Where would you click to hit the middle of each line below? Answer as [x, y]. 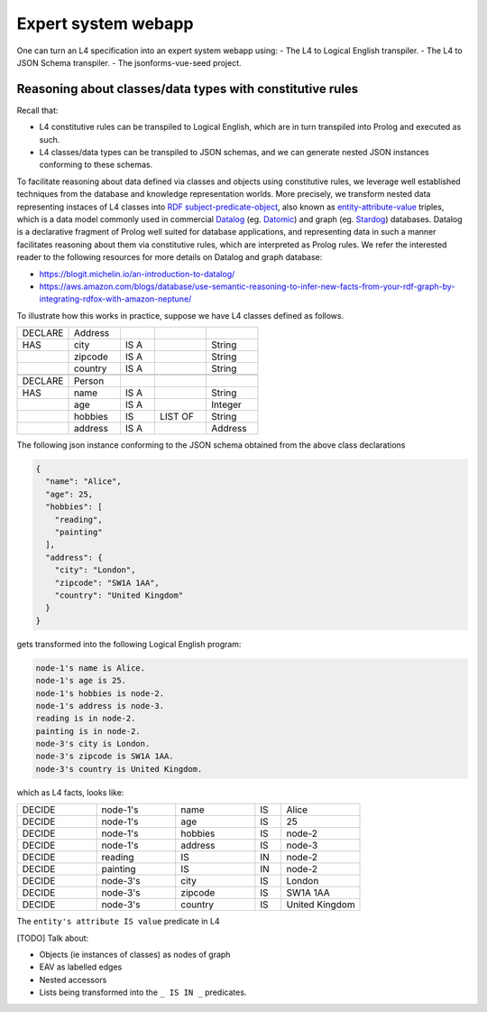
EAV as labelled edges [81, 967]
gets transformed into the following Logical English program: [129, 644]
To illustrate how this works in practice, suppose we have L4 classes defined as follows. [180, 315]
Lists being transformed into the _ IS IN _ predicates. [143, 992]
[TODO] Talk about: [53, 938]
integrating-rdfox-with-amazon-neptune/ [115, 299]
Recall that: [37, 110]
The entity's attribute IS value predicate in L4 [118, 922]
